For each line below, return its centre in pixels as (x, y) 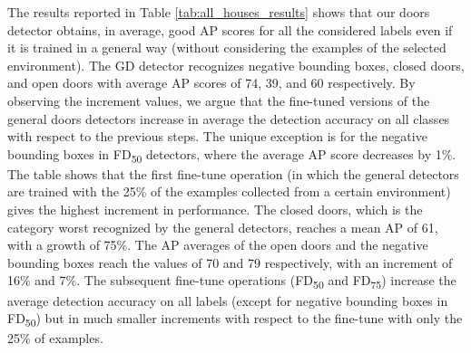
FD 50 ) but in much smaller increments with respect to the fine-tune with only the (235, 319)
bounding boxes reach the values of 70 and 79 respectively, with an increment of (230, 262)
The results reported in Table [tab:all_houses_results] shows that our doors (219, 12)
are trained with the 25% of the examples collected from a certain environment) (229, 191)
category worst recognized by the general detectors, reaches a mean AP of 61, (223, 227)
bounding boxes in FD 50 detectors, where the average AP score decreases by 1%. (232, 155)
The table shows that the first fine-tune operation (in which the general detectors (233, 173)
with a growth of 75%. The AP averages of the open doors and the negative (218, 245)
